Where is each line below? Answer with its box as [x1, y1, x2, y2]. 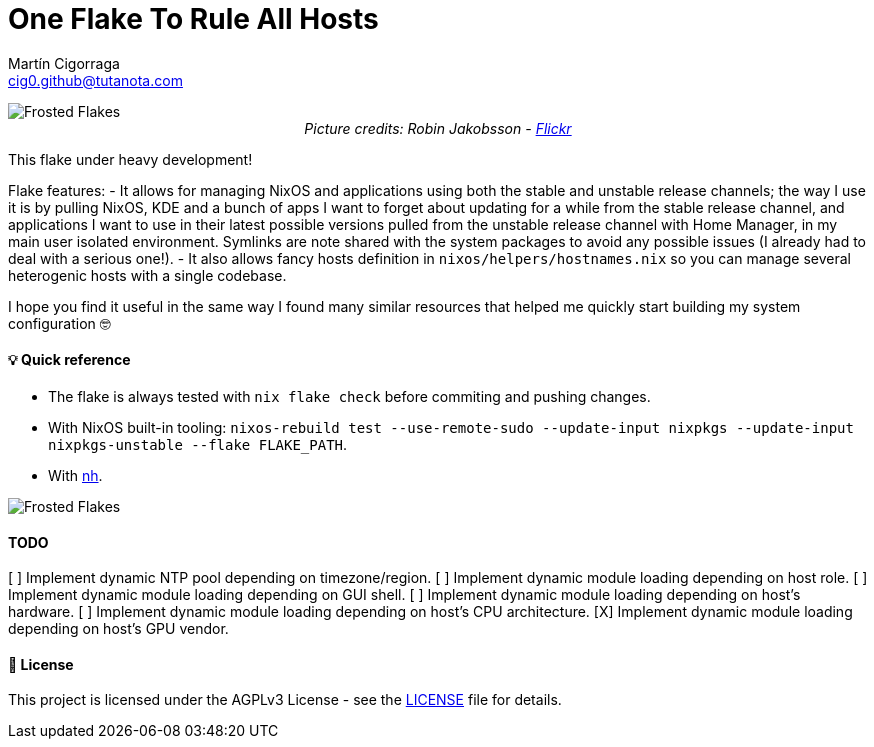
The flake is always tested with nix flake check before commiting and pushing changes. [48, 387, 651, 405]
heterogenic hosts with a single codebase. [8, 266, 287, 284]
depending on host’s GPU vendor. [8, 620, 229, 638]
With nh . [48, 466, 103, 484]
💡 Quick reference [8, 351, 131, 369]
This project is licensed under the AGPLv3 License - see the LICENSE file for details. [8, 691, 562, 709]
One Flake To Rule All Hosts [8, 2, 379, 36]
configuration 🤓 [8, 314, 111, 332]
